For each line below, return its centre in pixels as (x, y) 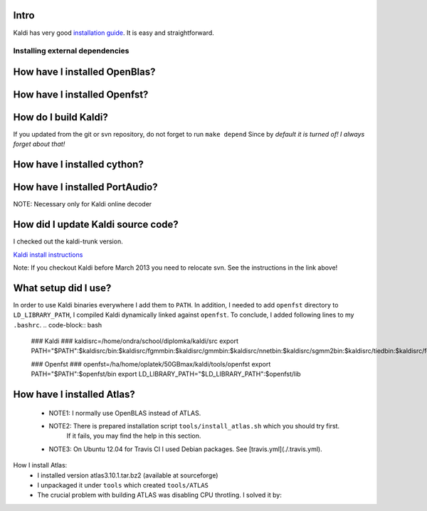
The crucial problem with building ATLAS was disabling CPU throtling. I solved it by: (160, 495)
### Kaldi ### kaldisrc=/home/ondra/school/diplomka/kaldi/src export (135, 341)
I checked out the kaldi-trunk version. (68, 241)
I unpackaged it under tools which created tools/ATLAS (123, 485)
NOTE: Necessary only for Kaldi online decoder (83, 204)
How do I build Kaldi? (60, 117)
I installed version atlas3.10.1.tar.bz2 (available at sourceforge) (128, 475)
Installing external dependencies (71, 51)
